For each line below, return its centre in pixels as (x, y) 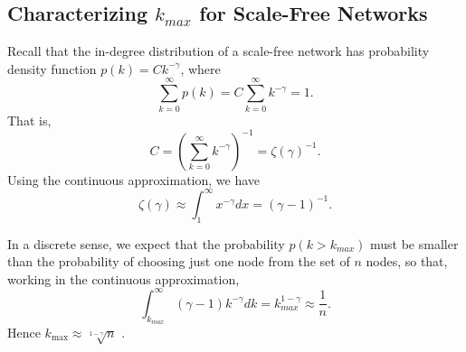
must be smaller (414, 243)
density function (52, 68)
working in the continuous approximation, (124, 278)
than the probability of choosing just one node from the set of (179, 261)
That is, (29, 120)
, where (200, 68)
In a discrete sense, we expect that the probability (146, 243)
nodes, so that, (407, 261)
